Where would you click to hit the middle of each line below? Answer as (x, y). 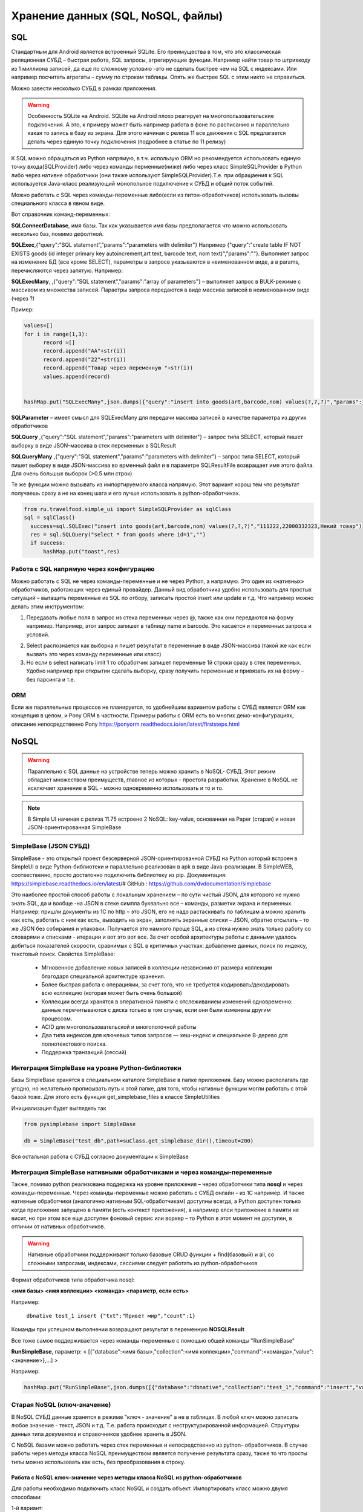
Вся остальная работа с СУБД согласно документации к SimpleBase (100, 1157)
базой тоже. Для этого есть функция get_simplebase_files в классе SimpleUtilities (116, 1097)
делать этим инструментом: (48, 606)
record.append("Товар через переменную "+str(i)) (118, 368)
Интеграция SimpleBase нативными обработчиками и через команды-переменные (142, 1172)
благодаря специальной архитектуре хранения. (103, 976)
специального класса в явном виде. (58, 203)
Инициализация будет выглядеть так (59, 1108)
